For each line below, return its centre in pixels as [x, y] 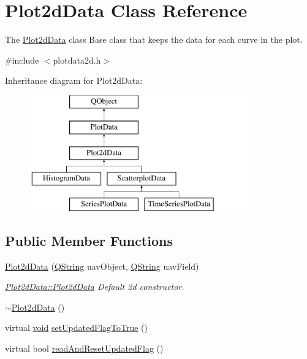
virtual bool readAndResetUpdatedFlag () [84, 348]
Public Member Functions [89, 240]
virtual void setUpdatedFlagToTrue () [76, 328]
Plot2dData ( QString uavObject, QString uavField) [102, 266]
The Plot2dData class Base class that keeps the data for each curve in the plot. [154, 39]
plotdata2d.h [77, 60]
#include [22, 60]
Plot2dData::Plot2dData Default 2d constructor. [95, 287]
